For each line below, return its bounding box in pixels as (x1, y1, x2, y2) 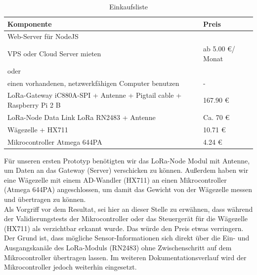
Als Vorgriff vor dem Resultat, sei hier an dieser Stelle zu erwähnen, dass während (4, 203, 253, 214)
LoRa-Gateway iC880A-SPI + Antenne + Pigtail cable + (7, 90, 182, 100)
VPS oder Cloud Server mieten (7, 48, 101, 59)
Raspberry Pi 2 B (7, 100, 61, 110)
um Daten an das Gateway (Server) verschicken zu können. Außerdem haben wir (4, 165, 249, 175)
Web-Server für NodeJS (7, 31, 79, 41)
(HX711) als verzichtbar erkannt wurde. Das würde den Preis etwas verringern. (4, 223, 244, 233)
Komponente (7, 18, 52, 29)
